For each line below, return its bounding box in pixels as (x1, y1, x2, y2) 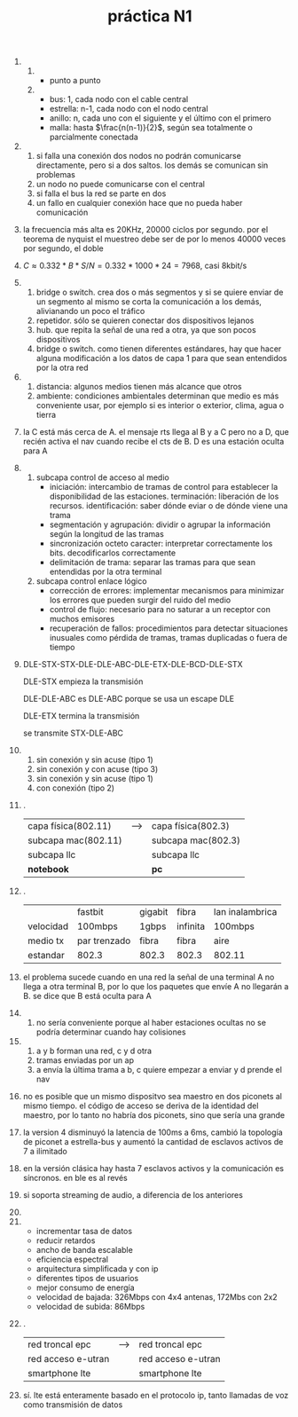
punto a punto (49, 75, 101, 86)
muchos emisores (49, 614, 115, 625)
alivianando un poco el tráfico (35, 306, 145, 317)
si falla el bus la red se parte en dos (35, 188, 167, 199)
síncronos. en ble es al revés (22, 1173, 128, 1184)
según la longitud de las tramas (49, 529, 165, 539)
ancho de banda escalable (35, 1245, 134, 1256)
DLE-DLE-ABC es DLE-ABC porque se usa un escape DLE (22, 694, 234, 705)
